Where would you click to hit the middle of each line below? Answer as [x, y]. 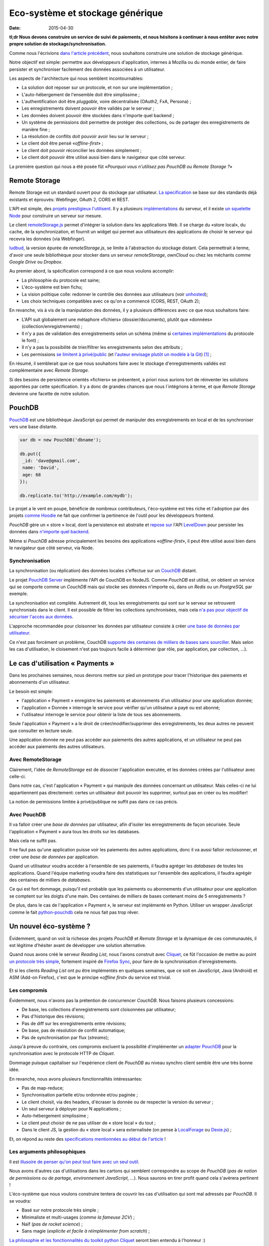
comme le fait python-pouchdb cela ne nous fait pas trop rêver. [74, 912]
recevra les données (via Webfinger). [47, 239]
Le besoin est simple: [31, 691]
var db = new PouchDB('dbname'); [61, 440]
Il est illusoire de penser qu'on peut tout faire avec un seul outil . [74, 1162]
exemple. [19, 594]
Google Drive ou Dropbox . [36, 262]
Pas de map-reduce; [43, 1088]
